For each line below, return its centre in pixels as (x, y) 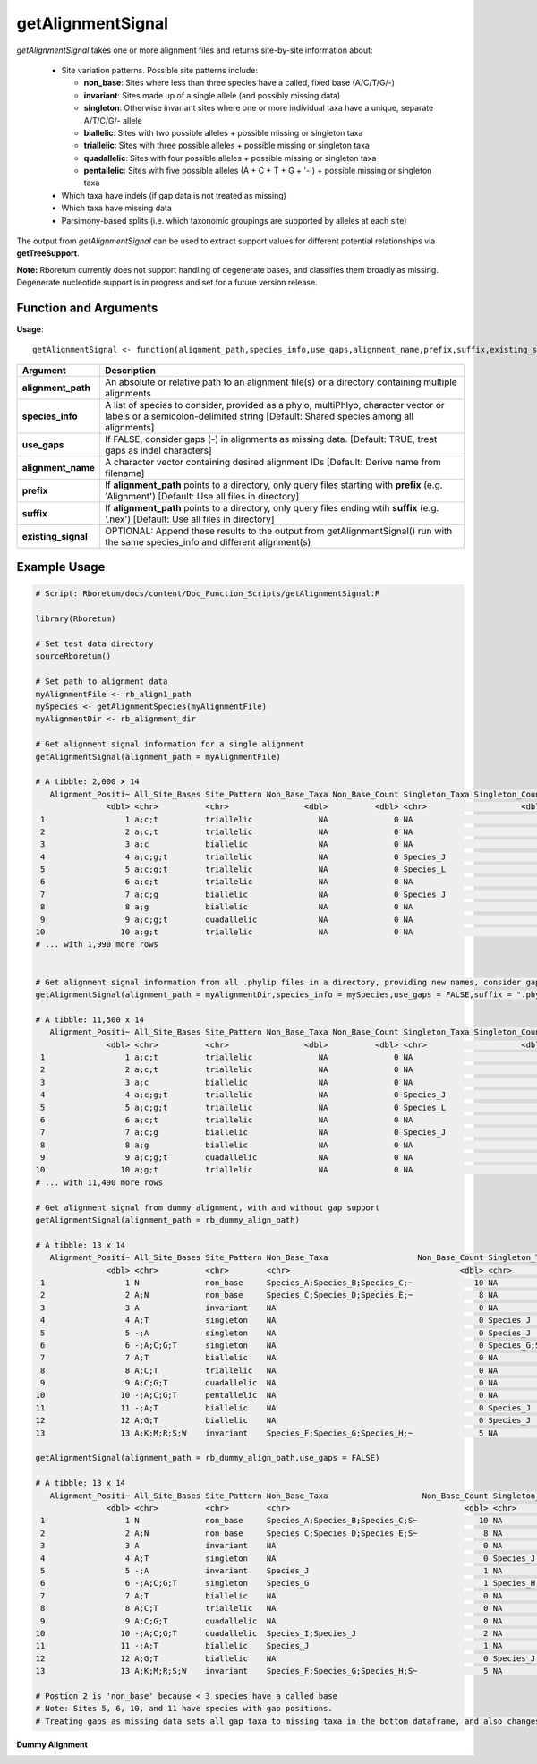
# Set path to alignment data (102, 682)
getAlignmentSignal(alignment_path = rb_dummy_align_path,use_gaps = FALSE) (208, 1458)
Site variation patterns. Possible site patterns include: (160, 70)
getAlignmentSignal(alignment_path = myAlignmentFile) (158, 757)
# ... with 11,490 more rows (99, 1182)
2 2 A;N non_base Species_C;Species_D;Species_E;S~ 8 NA (272, 1533)
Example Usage (61, 567)
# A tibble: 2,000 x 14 (88, 782)
